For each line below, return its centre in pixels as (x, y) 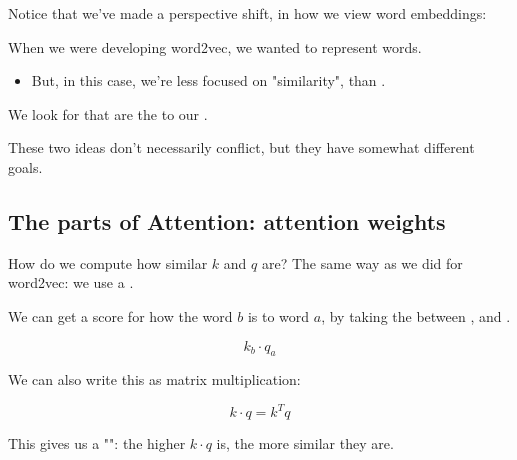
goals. (25, 166)
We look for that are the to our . (108, 113)
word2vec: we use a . (71, 282)
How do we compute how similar (108, 262)
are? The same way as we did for (362, 262)
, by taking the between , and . (416, 315)
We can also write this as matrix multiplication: (154, 379)
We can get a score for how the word (120, 315)
